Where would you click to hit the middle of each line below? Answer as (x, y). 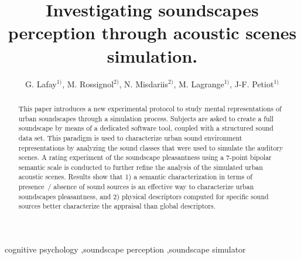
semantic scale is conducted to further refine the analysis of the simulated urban (141, 167)
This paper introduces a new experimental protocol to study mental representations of (150, 108)
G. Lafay (41, 84)
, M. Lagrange (199, 84)
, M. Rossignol (88, 84)
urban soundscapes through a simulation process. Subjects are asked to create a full (146, 118)
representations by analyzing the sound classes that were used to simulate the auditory (151, 147)
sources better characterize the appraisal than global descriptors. (117, 206)
